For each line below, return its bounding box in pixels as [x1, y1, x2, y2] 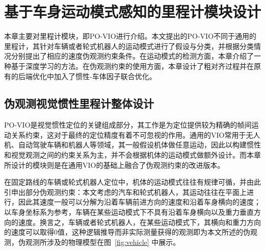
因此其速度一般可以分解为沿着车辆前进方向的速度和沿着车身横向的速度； [18, 196, 261, 207]
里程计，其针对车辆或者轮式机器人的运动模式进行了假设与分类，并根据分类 [4, 40, 254, 51]
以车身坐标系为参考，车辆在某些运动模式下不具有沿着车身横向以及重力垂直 [4, 207, 254, 217]
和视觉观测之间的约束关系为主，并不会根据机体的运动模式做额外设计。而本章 [4, 149, 261, 160]
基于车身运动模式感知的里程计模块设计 [4, 1, 261, 22]
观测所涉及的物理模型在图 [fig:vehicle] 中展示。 [25, 236, 180, 247]
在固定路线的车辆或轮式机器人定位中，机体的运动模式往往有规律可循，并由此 [4, 177, 261, 187]
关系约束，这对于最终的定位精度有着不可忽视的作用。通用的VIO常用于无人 [11, 129, 260, 140]
